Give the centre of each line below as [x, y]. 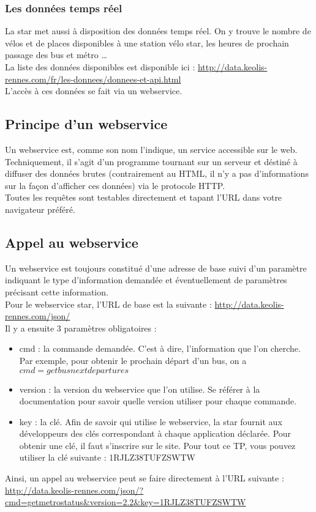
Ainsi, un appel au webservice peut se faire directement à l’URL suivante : [145, 478]
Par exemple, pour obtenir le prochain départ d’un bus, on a [133, 360]
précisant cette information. [57, 291]
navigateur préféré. [40, 209]
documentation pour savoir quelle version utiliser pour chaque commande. [158, 401]
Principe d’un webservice [86, 124]
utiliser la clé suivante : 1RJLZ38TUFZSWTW [107, 457]
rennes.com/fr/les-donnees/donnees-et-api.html [93, 79]
